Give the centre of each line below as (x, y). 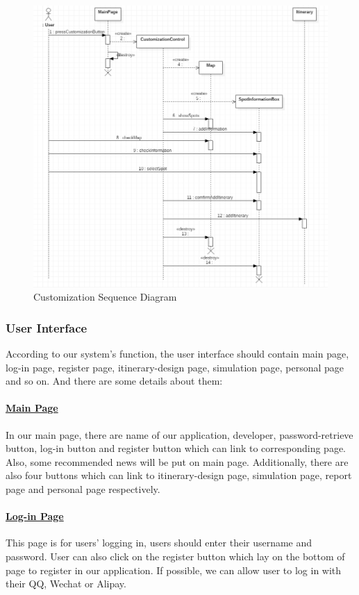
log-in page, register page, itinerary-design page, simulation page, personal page (175, 367)
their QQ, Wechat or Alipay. (66, 584)
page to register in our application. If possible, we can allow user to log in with (174, 570)
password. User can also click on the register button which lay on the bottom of (175, 556)
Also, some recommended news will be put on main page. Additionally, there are (177, 461)
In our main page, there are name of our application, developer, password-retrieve (179, 434)
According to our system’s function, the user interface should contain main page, (177, 354)
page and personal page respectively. (83, 489)
